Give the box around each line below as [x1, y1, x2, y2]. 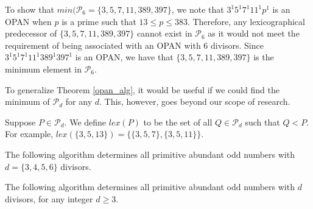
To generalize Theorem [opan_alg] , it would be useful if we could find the [5, 83, 280, 96]
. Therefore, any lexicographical [187, 15, 305, 27]
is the [253, 51, 274, 63]
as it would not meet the [208, 27, 300, 40]
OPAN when [5, 15, 52, 27]
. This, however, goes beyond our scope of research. [99, 95, 290, 108]
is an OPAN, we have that [75, 51, 174, 63]
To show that [5, 3, 54, 15]
